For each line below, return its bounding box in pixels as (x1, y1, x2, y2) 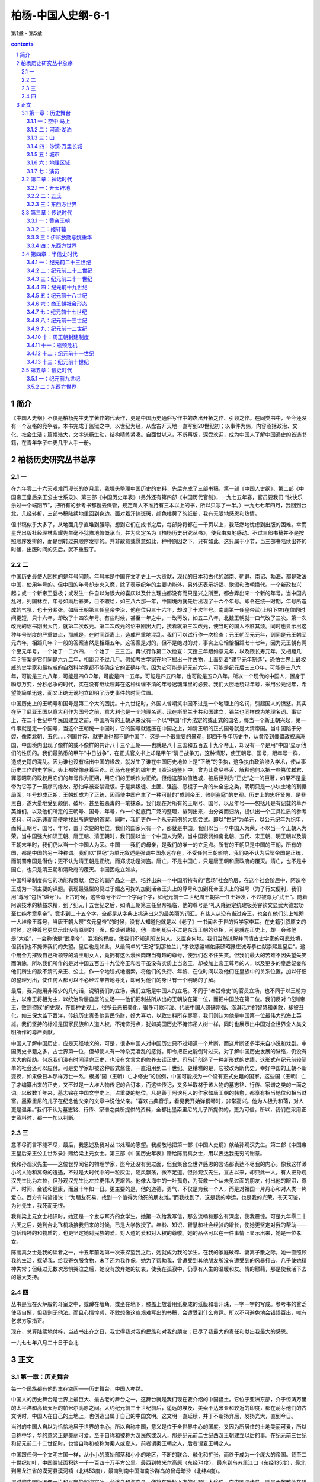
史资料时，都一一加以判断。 (11, 1114, 79, 1122)
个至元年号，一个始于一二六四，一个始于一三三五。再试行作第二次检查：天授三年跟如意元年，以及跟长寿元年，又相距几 (11, 647, 302, 654)
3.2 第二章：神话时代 (21, 175, 72, 183)
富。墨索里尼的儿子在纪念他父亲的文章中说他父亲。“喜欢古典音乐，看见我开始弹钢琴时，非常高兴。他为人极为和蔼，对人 (11, 1097, 305, 1105)
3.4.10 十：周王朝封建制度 (27, 333, 89, 340)
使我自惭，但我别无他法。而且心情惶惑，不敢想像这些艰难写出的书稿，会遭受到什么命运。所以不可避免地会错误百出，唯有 (11, 1309, 307, 1316)
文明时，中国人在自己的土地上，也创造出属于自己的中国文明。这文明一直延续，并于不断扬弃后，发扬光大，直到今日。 (11, 1413, 296, 1420)
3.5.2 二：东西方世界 (27, 383, 77, 390)
